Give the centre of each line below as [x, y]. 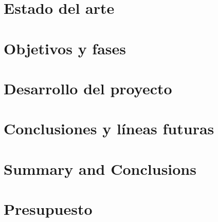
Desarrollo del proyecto [88, 88]
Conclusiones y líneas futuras [109, 128]
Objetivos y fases [65, 48]
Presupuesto [48, 209]
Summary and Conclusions [100, 168]
